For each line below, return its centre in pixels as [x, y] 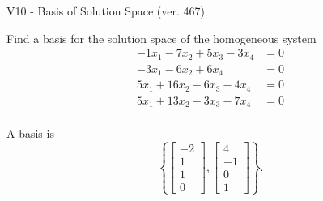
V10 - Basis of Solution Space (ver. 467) [106, 11]
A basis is [30, 133]
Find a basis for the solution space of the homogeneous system [161, 38]
